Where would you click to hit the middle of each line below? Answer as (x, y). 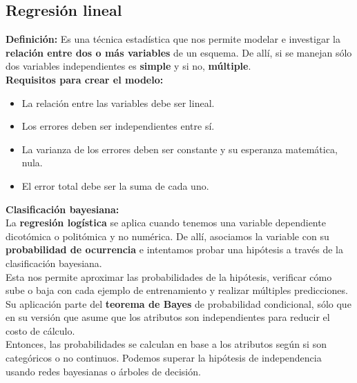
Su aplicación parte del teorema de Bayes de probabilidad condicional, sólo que (178, 303)
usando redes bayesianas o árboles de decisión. (103, 371)
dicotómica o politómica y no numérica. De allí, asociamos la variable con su (167, 236)
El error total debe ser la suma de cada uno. (115, 185)
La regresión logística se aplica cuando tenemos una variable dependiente (166, 223)
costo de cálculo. (40, 330)
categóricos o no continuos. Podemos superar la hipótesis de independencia (164, 358)
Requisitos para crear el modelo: (85, 79)
